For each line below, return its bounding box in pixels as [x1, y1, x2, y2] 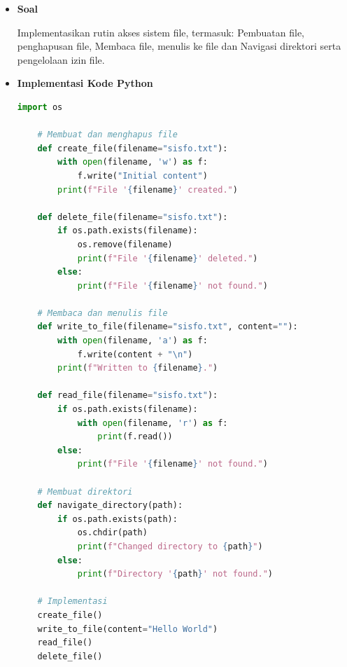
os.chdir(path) [77, 528, 148, 538]
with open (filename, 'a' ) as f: [57, 336, 208, 346]
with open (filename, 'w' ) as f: [57, 157, 208, 167]
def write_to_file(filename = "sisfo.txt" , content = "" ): [37, 322, 298, 332]
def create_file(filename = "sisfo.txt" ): [37, 143, 228, 153]
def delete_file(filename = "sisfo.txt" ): [37, 212, 228, 222]
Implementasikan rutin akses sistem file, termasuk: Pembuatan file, [17, 25, 305, 39]
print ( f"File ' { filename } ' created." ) [57, 184, 238, 195]
